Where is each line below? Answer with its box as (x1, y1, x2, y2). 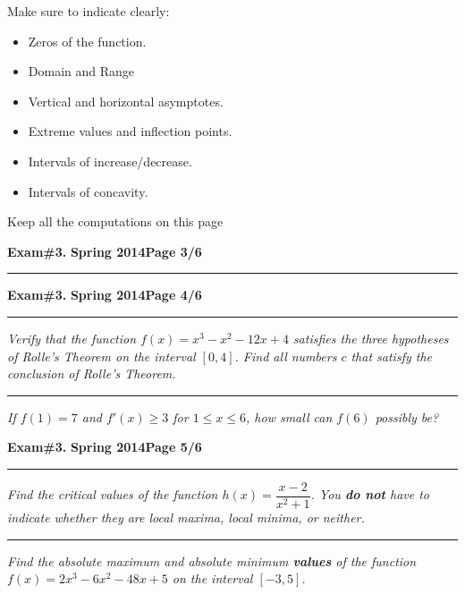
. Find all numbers (234, 346, 337, 365)
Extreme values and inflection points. (28, 122, 232, 140)
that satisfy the (351, 346, 432, 365)
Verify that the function (7, 328, 137, 347)
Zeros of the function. (28, 31, 147, 50)
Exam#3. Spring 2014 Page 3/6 (7, 242, 202, 260)
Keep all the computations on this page (7, 212, 224, 231)
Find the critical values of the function (7, 485, 218, 504)
